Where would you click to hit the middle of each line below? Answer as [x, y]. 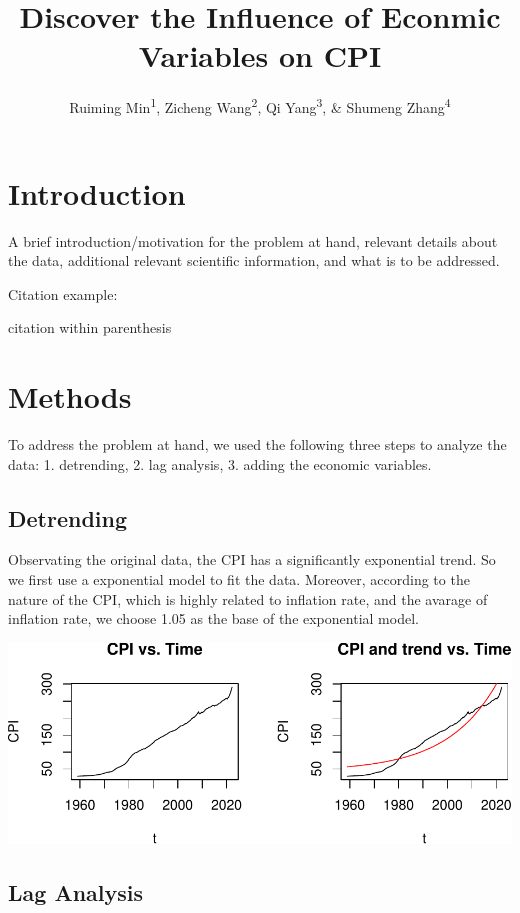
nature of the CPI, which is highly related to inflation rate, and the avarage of [248, 598]
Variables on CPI [260, 55]
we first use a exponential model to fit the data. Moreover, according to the [239, 578]
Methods [70, 396]
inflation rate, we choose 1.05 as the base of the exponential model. [213, 618]
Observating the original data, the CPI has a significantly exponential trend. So [252, 559]
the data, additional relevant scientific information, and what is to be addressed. [254, 260]
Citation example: [63, 293]
